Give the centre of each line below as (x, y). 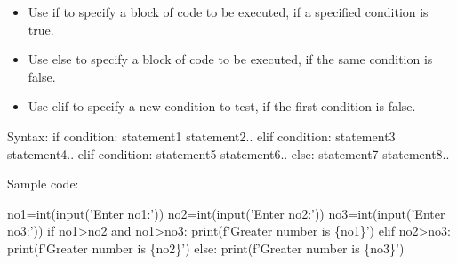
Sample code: (43, 184)
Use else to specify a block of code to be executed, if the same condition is (230, 59)
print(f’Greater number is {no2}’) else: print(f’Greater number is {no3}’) (206, 248)
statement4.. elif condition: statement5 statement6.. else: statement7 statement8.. (228, 153)
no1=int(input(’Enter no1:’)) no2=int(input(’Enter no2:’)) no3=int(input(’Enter (226, 213)
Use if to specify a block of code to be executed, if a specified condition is (228, 12)
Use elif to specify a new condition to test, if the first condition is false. (222, 106)
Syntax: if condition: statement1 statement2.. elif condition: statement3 (201, 136)
